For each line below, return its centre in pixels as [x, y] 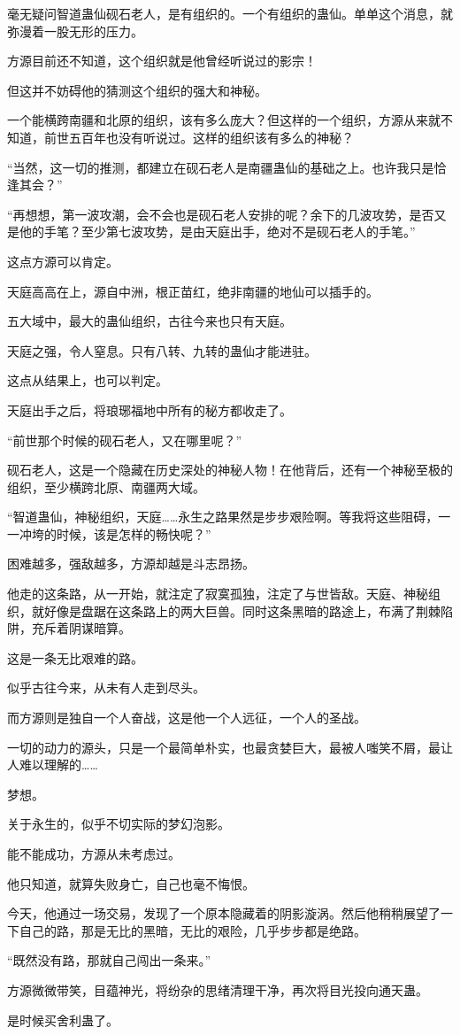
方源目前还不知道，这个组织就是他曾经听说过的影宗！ [162, 61]
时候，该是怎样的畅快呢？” [134, 533]
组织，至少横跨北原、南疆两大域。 [106, 487]
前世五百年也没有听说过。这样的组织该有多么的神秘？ [199, 137]
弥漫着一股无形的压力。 [75, 31]
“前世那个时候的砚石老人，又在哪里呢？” [125, 440]
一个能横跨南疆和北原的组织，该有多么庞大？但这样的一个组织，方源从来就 [224, 120]
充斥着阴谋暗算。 [81, 628]
